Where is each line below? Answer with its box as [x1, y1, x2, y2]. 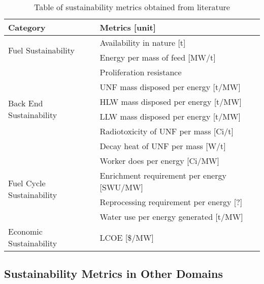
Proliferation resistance [100, 66, 182, 78]
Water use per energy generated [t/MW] [100, 211, 243, 222]
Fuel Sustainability [8, 44, 75, 56]
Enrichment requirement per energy [100, 169, 226, 181]
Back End [8, 97, 43, 109]
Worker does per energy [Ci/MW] [100, 155, 219, 166]
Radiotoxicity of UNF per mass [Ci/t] [100, 125, 234, 137]
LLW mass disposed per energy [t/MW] [100, 110, 241, 122]
